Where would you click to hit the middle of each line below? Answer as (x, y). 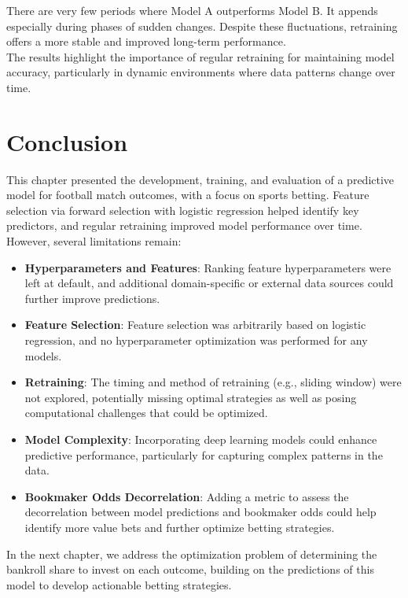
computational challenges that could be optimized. (146, 413)
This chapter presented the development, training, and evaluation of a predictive (200, 179)
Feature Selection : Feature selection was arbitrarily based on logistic (195, 325)
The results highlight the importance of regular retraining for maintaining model (200, 56)
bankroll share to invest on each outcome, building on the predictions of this (190, 569)
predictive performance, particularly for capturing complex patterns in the (204, 454)
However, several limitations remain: (94, 241)
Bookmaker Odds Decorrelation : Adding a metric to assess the (187, 496)
